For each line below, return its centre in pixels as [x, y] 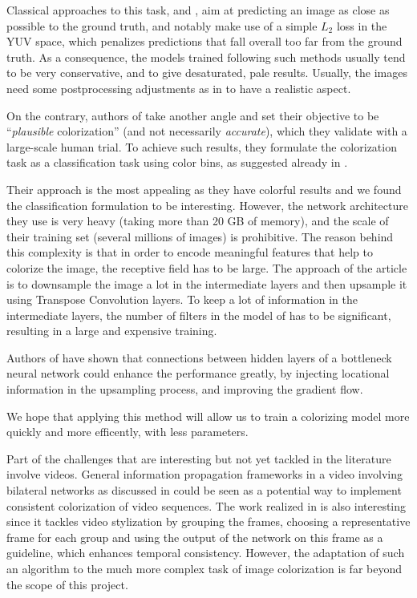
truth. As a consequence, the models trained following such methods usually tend [206, 57]
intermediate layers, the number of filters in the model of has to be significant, [199, 315]
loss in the [362, 25]
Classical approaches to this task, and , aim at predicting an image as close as [198, 10]
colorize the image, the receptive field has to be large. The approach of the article [207, 267]
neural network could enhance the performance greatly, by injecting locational [198, 373]
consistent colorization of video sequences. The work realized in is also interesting [206, 505]
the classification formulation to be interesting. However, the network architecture [207, 205]
